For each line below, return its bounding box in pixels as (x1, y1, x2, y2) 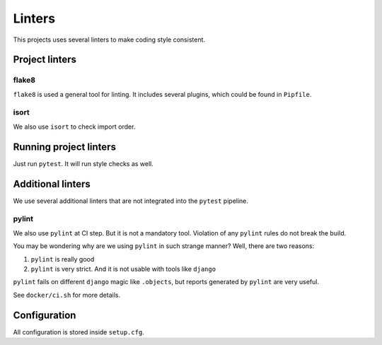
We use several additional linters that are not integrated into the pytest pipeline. (13, 197, 249, 205)
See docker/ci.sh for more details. (13, 291, 120, 299)
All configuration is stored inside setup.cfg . (13, 327, 144, 336)
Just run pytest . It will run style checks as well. (13, 159, 154, 168)
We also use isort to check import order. (13, 122, 136, 131)
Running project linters (13, 141, 117, 153)
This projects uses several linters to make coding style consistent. (13, 35, 205, 44)
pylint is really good (30, 255, 95, 263)
